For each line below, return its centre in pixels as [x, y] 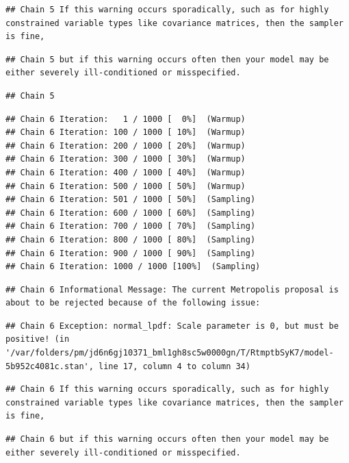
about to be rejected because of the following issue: [133, 303]
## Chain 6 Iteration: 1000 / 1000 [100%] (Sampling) [133, 267]
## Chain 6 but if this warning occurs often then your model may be [167, 439]
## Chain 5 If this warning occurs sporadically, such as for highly [167, 10]
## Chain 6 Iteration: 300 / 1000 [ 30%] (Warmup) [126, 159]
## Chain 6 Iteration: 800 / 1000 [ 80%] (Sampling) [131, 239]
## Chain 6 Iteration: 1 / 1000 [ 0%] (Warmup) [126, 119]
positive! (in [38, 339]
